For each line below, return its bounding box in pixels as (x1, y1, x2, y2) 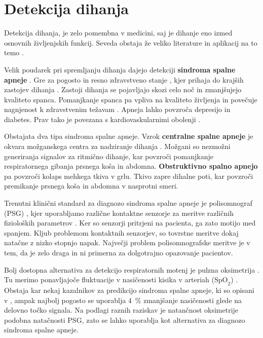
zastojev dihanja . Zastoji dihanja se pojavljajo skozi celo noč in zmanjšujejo (4, 84, 242, 95)
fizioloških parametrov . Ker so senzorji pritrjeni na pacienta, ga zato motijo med (4, 217, 256, 228)
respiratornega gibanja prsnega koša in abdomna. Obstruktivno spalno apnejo (4, 161, 258, 171)
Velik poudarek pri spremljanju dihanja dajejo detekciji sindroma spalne (4, 64, 236, 74)
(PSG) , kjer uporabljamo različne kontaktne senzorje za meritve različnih (4, 207, 234, 218)
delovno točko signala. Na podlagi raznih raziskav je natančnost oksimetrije (4, 305, 239, 315)
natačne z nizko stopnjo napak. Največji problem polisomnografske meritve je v (4, 237, 250, 248)
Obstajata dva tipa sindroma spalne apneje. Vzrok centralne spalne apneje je (4, 131, 253, 141)
